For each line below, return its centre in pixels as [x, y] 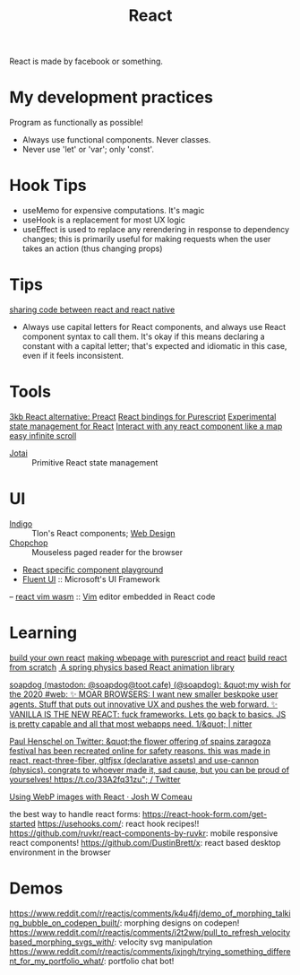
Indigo [21, 523]
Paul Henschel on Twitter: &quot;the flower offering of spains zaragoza [140, 741]
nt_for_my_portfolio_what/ [57, 961]
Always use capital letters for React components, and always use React [154, 327]
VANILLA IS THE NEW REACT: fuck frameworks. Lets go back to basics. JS [148, 714]
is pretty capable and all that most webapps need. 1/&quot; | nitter [131, 724]
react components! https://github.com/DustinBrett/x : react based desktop [145, 842]
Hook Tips [48, 186]
